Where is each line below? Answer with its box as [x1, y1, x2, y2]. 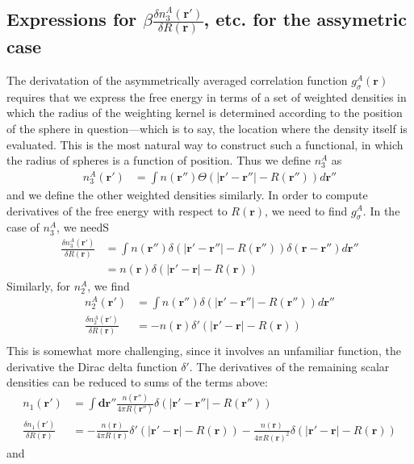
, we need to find [265, 202, 348, 219]
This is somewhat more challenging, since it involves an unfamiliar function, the [6, 342, 401, 359]
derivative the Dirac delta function [6, 357, 178, 374]
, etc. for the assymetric [203, 6, 408, 31]
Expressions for [6, 6, 137, 31]
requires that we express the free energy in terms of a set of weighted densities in [6, 88, 407, 105]
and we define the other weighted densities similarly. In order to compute [6, 186, 368, 203]
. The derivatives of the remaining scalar [189, 357, 390, 374]
